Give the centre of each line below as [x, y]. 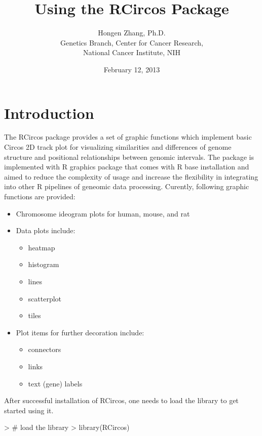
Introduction [49, 113]
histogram [44, 264]
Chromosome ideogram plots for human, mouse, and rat [103, 213]
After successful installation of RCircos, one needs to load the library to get [121, 400]
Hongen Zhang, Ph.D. [132, 33]
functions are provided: [40, 196]
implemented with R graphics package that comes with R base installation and [127, 167]
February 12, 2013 [132, 69]
